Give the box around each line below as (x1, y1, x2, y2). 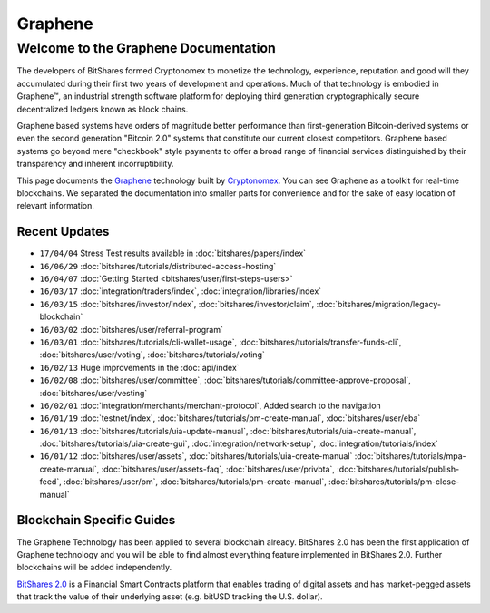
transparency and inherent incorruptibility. (16, 159, 174, 170)
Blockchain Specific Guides (16, 512, 176, 528)
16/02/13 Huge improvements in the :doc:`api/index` (39, 362, 240, 373)
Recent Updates (16, 224, 110, 239)
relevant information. (16, 200, 95, 211)
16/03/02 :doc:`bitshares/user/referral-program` (39, 324, 224, 335)
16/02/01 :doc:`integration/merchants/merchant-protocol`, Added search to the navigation (39, 400, 381, 411)
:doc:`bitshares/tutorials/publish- (337, 463, 460, 474)
